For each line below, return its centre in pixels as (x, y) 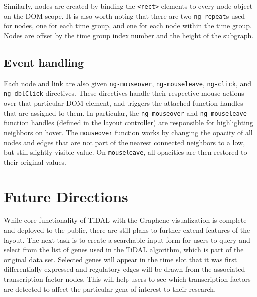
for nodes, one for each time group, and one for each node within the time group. (128, 26)
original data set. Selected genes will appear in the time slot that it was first (121, 259)
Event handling (44, 62)
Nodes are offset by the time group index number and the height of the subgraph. (129, 35)
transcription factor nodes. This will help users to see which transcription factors (127, 279)
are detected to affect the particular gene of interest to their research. (110, 288)
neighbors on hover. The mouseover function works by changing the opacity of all (128, 132)
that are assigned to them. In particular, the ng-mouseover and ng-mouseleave (125, 113)
